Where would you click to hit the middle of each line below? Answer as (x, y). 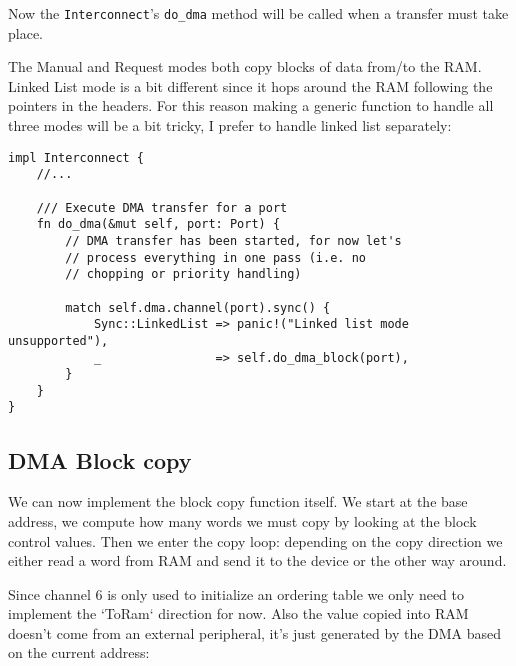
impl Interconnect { (76, 157)
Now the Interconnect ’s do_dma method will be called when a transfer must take (258, 13)
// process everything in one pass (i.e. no (215, 257)
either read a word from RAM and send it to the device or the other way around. (257, 560)
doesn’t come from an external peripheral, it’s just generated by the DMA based (255, 632)
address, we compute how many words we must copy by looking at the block (242, 520)
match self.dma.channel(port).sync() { (198, 307)
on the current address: (79, 652)
